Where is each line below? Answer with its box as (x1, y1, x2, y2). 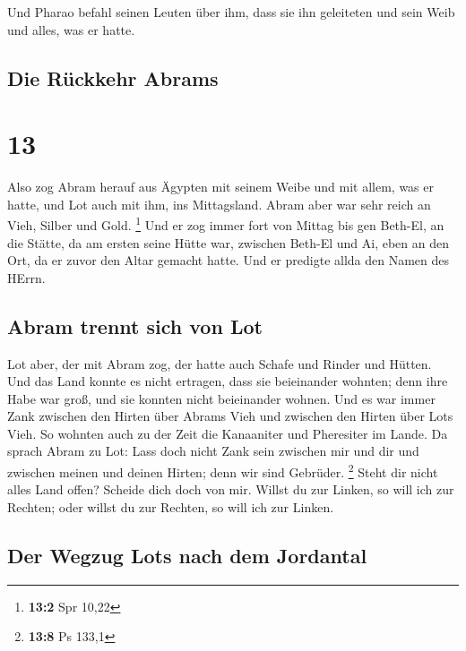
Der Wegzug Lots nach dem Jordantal (7, 541, 367, 569)
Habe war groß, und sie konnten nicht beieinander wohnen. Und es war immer (7, 389, 436, 407)
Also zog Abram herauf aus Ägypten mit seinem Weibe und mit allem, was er (7, 177, 434, 196)
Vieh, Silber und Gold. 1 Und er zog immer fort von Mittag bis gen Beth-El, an (7, 213, 444, 234)
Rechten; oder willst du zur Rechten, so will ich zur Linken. (7, 497, 334, 516)
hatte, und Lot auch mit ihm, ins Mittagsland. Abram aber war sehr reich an (7, 194, 431, 213)
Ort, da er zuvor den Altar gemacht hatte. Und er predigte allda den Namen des (7, 251, 450, 270)
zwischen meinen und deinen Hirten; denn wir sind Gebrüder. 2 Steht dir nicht (7, 460, 438, 481)
